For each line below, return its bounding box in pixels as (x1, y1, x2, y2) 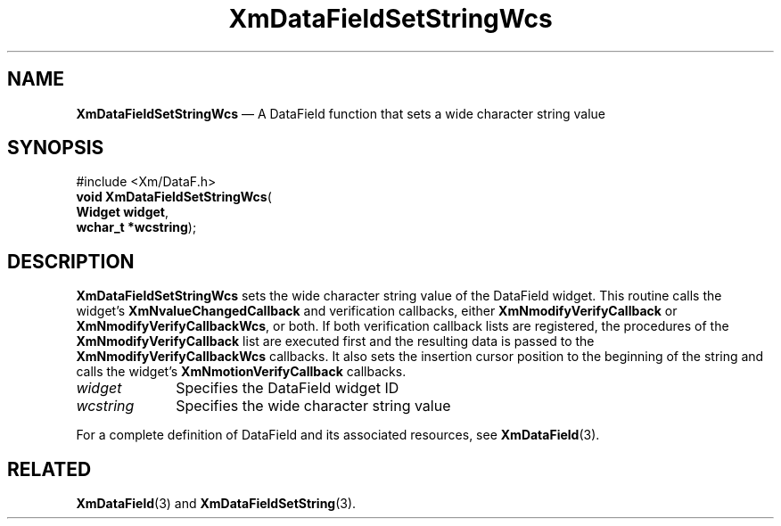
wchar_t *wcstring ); (76, 219, 197, 235)
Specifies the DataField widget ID (176, 379, 399, 398)
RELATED (7, 457, 92, 481)
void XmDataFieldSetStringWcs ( (76, 189, 272, 205)
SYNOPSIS (7, 136, 104, 160)
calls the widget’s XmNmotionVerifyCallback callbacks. (76, 364, 407, 380)
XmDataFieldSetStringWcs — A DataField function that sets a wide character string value (76, 105, 605, 121)
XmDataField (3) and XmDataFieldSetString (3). (76, 496, 357, 512)
